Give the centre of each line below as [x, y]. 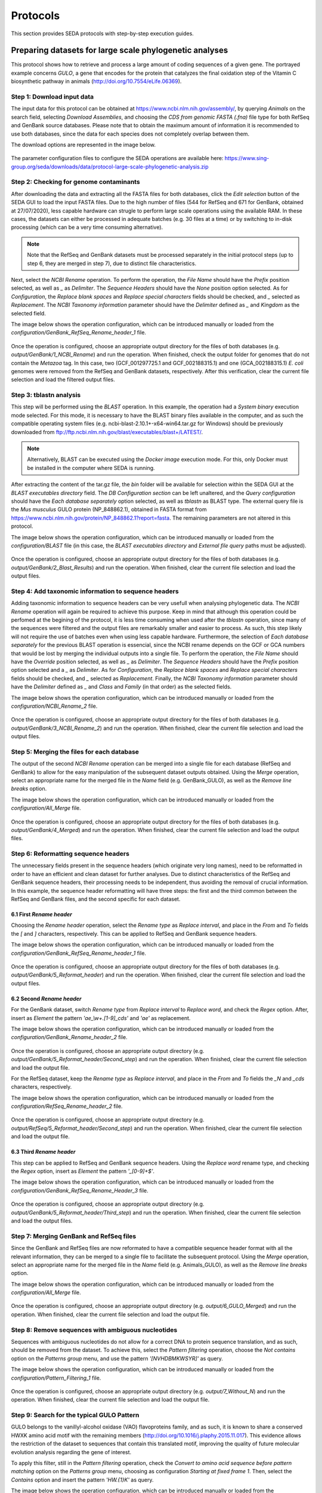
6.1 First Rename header [42, 914]
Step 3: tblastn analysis [46, 395]
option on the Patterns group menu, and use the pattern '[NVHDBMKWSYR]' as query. [117, 1358]
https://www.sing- [247, 158]
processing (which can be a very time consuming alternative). [87, 228]
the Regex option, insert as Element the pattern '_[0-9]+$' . [83, 1171]
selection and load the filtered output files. [63, 380]
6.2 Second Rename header [46, 999]
